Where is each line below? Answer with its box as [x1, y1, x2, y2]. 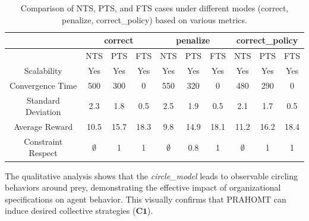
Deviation [26, 105, 61, 118]
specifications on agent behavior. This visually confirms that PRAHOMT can [5, 192, 286, 205]
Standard [26, 94, 60, 106]
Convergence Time [10, 79, 77, 91]
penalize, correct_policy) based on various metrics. [62, 13, 247, 26]
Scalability [24, 64, 62, 76]
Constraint [24, 135, 63, 147]
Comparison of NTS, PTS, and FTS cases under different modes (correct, [20, 2, 289, 14]
